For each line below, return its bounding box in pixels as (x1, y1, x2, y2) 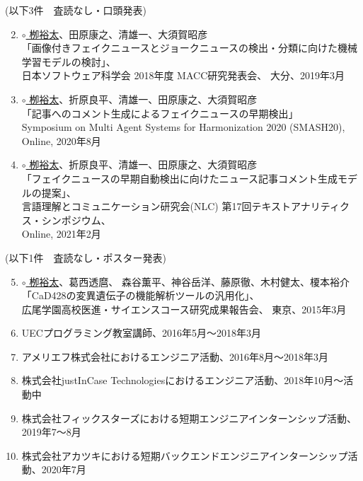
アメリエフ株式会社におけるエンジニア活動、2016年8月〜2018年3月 (21, 349, 329, 364)
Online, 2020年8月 (21, 133, 101, 148)
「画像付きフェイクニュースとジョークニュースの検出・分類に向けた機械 (21, 40, 358, 55)
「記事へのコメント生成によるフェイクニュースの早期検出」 (21, 105, 299, 120)
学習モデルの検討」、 (21, 54, 116, 69)
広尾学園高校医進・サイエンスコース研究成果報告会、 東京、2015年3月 (21, 301, 347, 316)
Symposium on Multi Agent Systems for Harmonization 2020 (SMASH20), (21, 120, 345, 134)
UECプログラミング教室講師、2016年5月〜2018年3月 (21, 325, 261, 340)
